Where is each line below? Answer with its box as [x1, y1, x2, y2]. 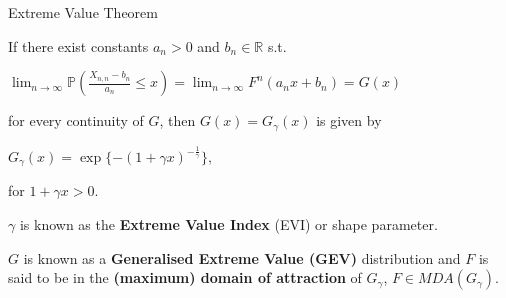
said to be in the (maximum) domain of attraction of [8, 267, 362, 288]
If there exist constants [8, 35, 149, 56]
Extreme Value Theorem [8, 2, 158, 22]
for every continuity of [8, 110, 144, 131]
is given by [316, 110, 382, 131]
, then [159, 110, 196, 131]
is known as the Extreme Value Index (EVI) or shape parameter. [19, 214, 438, 235]
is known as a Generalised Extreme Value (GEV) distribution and [23, 247, 461, 268]
